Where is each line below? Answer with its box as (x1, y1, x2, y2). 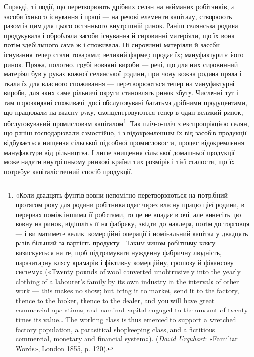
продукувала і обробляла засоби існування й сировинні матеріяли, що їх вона (4, 30, 234, 40)
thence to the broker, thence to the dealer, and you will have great (15, 295, 215, 305)
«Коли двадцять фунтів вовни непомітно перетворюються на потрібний (15, 190, 228, 200)
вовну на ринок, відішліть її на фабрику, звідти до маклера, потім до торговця (15, 219, 250, 229)
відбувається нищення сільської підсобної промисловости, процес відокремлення (4, 137, 244, 147)
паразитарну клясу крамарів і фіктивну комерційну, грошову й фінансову (15, 257, 233, 267)
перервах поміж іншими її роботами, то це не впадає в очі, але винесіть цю (15, 209, 241, 219)
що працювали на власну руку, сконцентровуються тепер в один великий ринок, (4, 107, 243, 117)
